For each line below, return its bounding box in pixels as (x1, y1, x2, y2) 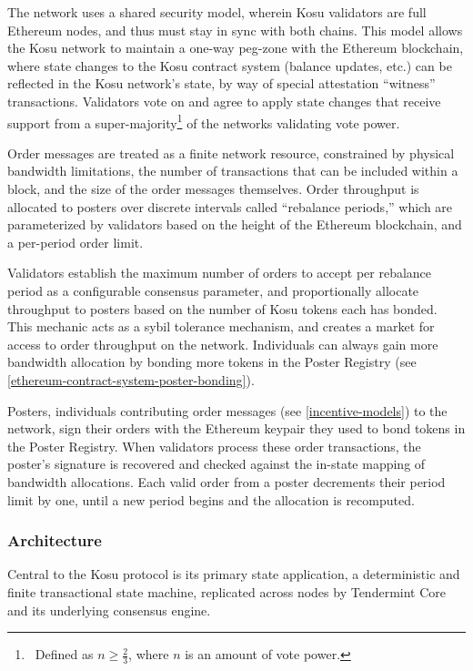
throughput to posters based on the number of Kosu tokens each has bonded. (7, 299, 438, 318)
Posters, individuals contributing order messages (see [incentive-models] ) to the (7, 401, 448, 420)
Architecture (7, 529, 102, 552)
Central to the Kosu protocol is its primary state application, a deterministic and (7, 564, 460, 584)
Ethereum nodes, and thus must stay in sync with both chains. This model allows (7, 20, 463, 39)
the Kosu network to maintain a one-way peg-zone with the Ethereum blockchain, (7, 38, 464, 57)
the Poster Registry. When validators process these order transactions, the (7, 436, 421, 455)
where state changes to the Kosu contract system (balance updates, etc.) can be (7, 56, 452, 75)
